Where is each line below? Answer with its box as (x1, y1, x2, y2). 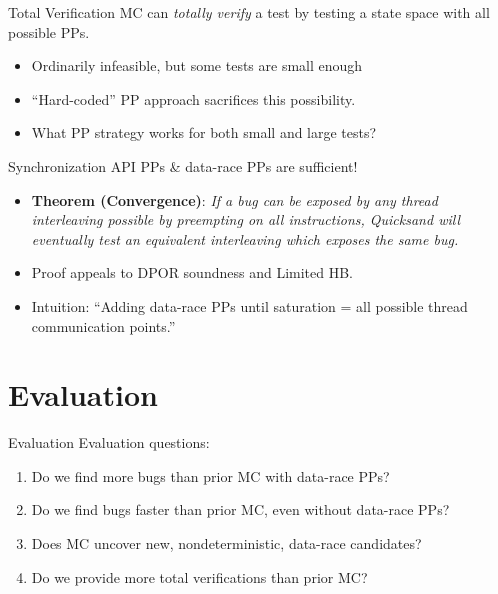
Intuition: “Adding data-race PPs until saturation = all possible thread (31, 295, 468, 316)
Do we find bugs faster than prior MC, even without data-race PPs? (31, 499, 450, 520)
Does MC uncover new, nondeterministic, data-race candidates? (31, 533, 422, 554)
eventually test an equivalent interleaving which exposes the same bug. (31, 228, 459, 249)
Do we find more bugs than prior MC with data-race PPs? (31, 465, 390, 486)
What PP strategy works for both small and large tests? (31, 122, 377, 143)
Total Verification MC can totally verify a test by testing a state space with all (8, 2, 490, 22)
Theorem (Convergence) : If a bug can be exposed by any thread (31, 189, 438, 210)
